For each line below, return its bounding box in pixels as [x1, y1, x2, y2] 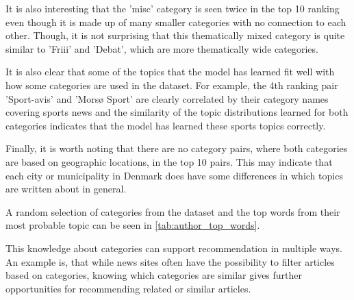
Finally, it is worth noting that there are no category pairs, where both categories [5, 141, 348, 155]
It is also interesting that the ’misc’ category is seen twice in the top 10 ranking [5, 1, 340, 15]
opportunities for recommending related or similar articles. [5, 281, 251, 295]
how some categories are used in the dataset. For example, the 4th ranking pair [5, 77, 338, 92]
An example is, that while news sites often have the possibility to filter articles [5, 254, 335, 268]
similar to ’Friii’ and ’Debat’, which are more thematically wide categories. [5, 41, 318, 55]
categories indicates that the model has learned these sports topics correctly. [5, 118, 326, 132]
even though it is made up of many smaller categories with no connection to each [5, 14, 346, 29]
